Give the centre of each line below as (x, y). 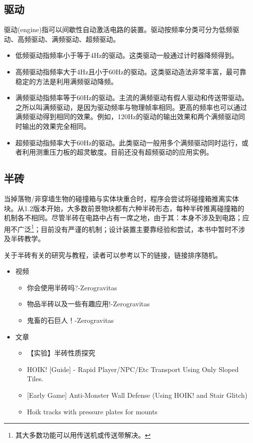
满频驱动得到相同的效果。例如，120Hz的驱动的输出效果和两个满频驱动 (127, 116)
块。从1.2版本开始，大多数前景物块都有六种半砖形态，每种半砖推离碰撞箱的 (124, 208)
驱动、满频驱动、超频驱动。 (75, 39)
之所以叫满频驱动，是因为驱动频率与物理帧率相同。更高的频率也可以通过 (131, 107)
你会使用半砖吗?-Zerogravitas (72, 287)
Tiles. (35, 379)
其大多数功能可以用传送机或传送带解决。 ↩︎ (83, 435)
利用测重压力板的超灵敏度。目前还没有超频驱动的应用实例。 (117, 152)
